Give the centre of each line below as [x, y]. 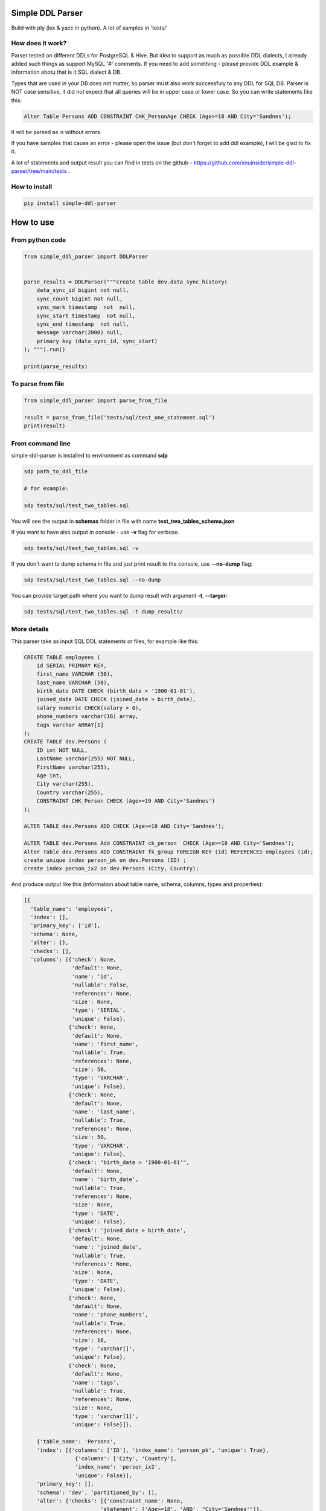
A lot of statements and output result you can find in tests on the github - [102, 163]
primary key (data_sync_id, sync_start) [97, 341]
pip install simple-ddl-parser [70, 203]
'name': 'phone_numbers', [110, 1315]
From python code [39, 240]
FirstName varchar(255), [73, 767]
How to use [33, 223]
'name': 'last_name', [104, 1112]
